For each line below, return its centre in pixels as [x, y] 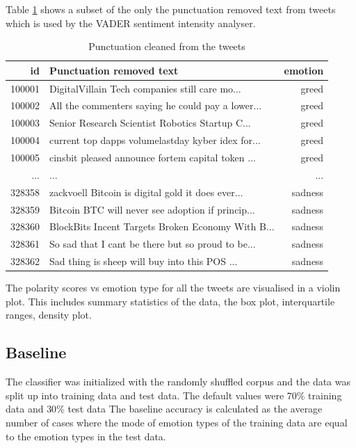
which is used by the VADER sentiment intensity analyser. [131, 23]
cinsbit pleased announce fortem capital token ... [153, 157]
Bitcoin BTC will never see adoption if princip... [152, 209]
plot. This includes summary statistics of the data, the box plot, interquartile [170, 301]
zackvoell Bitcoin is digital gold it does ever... [146, 192]
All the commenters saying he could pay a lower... [156, 105]
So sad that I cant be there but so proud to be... [153, 244]
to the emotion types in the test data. [86, 436]
